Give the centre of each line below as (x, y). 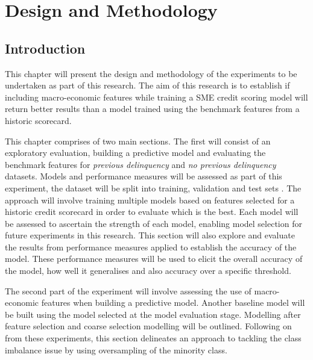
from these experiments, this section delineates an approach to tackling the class (153, 338)
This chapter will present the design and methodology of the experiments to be (151, 73)
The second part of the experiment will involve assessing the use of (128, 290)
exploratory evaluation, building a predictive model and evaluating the (135, 153)
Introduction (45, 48)
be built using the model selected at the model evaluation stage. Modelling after (153, 314)
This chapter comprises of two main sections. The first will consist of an (138, 141)
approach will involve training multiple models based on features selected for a (150, 200)
